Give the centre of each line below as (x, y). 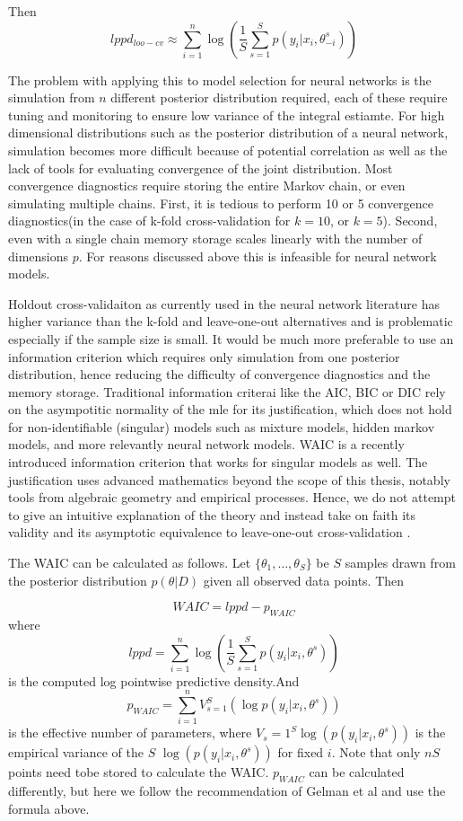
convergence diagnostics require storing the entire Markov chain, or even (207, 185)
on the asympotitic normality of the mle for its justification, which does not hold (230, 409)
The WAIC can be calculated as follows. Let (130, 563)
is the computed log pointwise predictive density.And (154, 680)
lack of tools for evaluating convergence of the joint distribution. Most (201, 168)
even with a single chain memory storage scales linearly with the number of (215, 238)
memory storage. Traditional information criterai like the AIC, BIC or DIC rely (227, 391)
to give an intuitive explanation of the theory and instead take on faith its (212, 514)
